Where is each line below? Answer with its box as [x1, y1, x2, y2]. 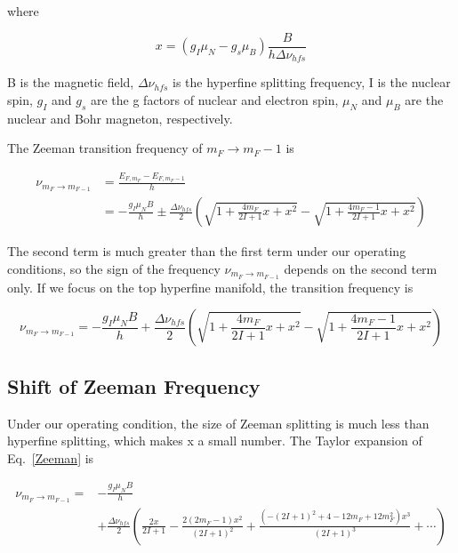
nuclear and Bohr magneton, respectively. [7, 108, 233, 127]
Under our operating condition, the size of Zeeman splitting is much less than [7, 413, 430, 432]
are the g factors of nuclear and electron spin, [90, 90, 339, 108]
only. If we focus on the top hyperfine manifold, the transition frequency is [7, 277, 414, 296]
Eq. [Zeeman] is [7, 448, 94, 467]
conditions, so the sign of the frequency [7, 259, 221, 277]
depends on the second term [284, 259, 438, 277]
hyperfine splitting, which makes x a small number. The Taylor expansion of [7, 431, 422, 450]
